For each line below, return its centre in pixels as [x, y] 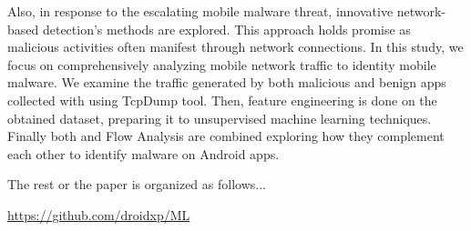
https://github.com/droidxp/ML [99, 214]
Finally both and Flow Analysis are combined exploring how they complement [226, 136]
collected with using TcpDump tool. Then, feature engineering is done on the [222, 100]
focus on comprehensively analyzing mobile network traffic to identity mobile [222, 64]
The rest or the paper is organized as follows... [137, 184]
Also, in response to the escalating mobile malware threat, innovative [200, 11]
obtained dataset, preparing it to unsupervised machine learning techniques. [220, 118]
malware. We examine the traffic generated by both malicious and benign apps [227, 82]
